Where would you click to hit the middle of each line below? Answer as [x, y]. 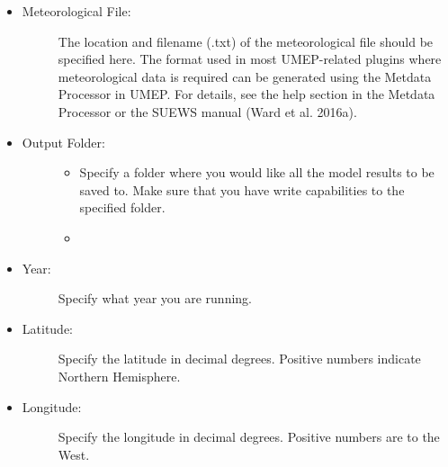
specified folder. [122, 207]
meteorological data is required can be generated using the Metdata [245, 76]
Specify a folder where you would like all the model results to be [257, 172]
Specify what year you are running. [155, 298]
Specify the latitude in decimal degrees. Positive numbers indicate [239, 359]
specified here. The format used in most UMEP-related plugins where [250, 59]
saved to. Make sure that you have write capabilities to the [242, 189]
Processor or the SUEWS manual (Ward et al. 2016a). [207, 111]
